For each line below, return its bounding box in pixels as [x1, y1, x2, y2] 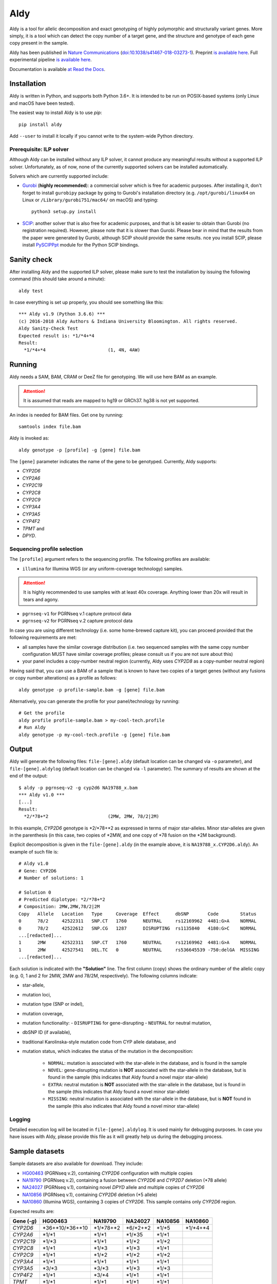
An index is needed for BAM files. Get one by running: [9, 411, 123, 418]
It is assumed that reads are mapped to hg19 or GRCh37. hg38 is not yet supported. [23, 398, 200, 404]
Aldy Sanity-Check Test [18, 326, 78, 331]
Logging [9, 1116, 31, 1123]
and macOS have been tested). [9, 100, 75, 106]
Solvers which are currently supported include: [9, 173, 109, 179]
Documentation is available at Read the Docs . [9, 66, 106, 72]
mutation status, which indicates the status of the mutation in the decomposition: [22, 1048, 193, 1054]
